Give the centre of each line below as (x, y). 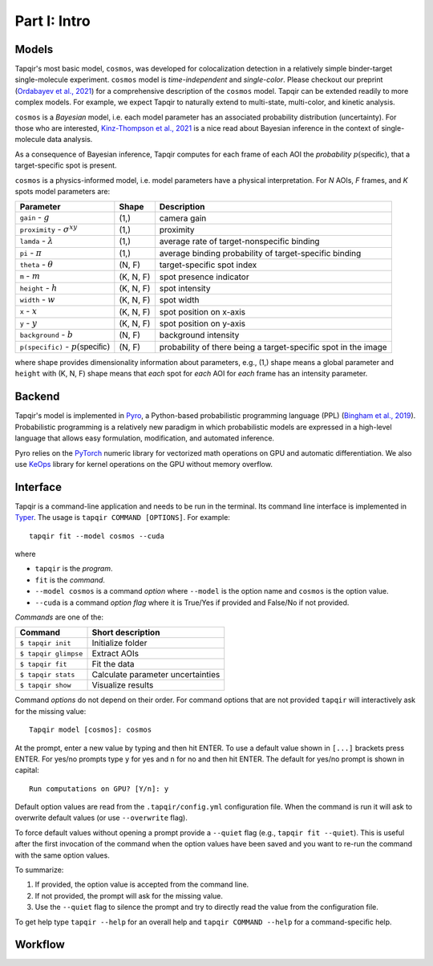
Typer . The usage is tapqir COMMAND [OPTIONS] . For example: (122, 517)
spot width (179, 300)
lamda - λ (36, 241)
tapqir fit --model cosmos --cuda (97, 536)
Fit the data (113, 664)
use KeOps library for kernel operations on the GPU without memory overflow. (144, 464)
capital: (27, 770)
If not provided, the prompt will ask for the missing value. (129, 895)
